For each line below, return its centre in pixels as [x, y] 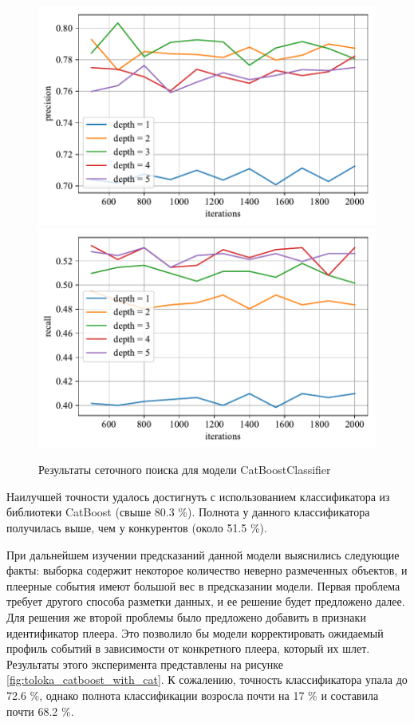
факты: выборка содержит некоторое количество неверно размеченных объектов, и [207, 570]
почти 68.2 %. [40, 711]
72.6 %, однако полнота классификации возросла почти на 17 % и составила [193, 695]
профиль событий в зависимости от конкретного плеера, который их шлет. [188, 648]
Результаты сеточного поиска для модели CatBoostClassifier [185, 470]
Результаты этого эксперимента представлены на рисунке [145, 664]
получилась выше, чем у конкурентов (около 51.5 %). [137, 527]
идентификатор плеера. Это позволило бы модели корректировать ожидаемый [195, 632]
